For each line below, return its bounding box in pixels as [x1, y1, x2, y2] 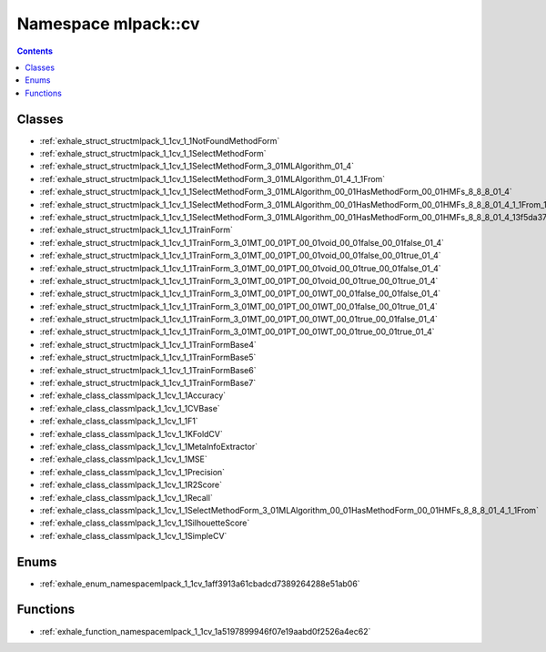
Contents [16, 46, 54, 56]
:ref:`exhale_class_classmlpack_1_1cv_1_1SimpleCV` [39, 530, 227, 541]
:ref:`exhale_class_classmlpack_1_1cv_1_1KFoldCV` [39, 428, 223, 439]
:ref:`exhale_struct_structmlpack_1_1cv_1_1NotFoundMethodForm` [39, 135, 280, 146]
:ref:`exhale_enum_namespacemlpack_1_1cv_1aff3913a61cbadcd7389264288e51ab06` [39, 578, 360, 589]
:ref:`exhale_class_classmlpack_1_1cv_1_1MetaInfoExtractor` [39, 442, 258, 452]
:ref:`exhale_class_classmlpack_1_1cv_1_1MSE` [39, 453, 208, 464]
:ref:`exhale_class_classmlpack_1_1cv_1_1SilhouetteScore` [39, 517, 250, 528]
